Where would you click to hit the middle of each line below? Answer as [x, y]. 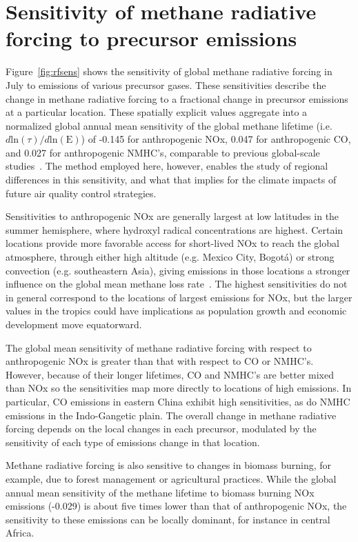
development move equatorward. [74, 324]
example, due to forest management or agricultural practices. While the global [171, 478]
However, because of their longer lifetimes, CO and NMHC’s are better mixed [170, 374]
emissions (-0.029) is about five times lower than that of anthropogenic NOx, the [176, 506]
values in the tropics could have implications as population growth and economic [176, 311]
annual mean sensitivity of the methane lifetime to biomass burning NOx [160, 492]
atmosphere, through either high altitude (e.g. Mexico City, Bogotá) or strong [170, 257]
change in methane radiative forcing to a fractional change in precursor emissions [177, 98]
